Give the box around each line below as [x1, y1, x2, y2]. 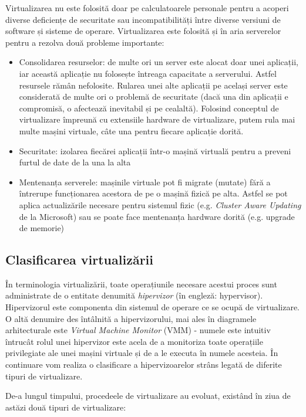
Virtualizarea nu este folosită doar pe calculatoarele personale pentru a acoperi [5, 2, 289, 13]
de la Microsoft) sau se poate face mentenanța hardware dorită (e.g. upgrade [19, 210, 295, 222]
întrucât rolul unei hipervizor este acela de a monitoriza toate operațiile [5, 335, 263, 347]
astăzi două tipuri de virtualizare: [5, 401, 126, 413]
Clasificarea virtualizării [5, 250, 153, 269]
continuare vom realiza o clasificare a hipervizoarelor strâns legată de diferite [5, 358, 282, 371]
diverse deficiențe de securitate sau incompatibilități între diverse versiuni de [5, 13, 281, 25]
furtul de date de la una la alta [19, 156, 131, 168]
